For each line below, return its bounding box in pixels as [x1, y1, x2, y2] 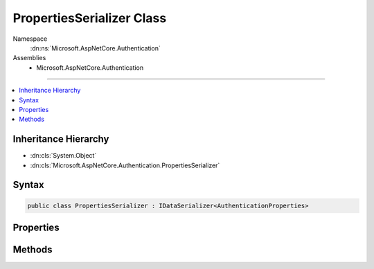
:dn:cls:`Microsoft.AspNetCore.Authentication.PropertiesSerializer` [30, 161, 220, 169]
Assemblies [12, 54, 46, 62]
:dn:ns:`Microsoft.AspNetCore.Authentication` [30, 44, 161, 52]
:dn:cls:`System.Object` [30, 151, 97, 160]
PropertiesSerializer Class [12, 10, 167, 26]
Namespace [12, 35, 48, 43]
